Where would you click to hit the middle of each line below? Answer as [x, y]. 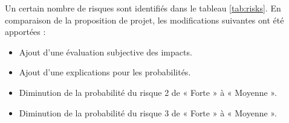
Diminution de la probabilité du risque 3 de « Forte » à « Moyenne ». [148, 112]
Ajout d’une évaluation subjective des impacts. [106, 52]
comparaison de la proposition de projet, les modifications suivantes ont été [144, 20]
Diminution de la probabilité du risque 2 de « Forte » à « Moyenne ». [148, 92]
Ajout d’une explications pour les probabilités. [105, 72]
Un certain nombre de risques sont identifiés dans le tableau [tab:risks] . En [143, 8]
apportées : [25, 32]
